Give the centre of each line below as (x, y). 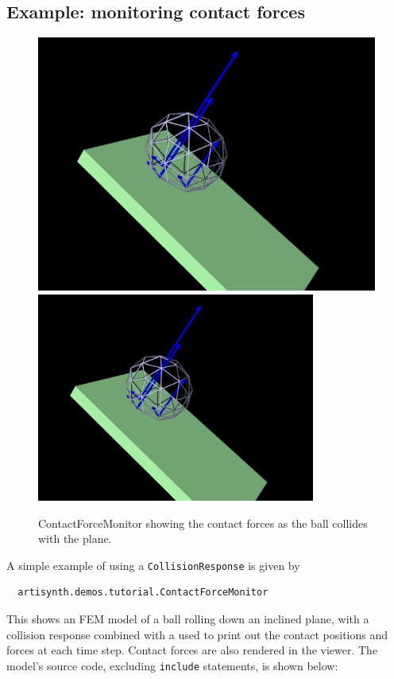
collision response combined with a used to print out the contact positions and (197, 634)
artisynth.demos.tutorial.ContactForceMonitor (143, 593)
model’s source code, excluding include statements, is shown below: (172, 665)
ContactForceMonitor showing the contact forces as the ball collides (203, 523)
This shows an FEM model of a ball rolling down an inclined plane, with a (188, 619)
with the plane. (75, 539)
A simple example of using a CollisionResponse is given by (153, 565)
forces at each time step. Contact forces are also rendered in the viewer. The (192, 650)
